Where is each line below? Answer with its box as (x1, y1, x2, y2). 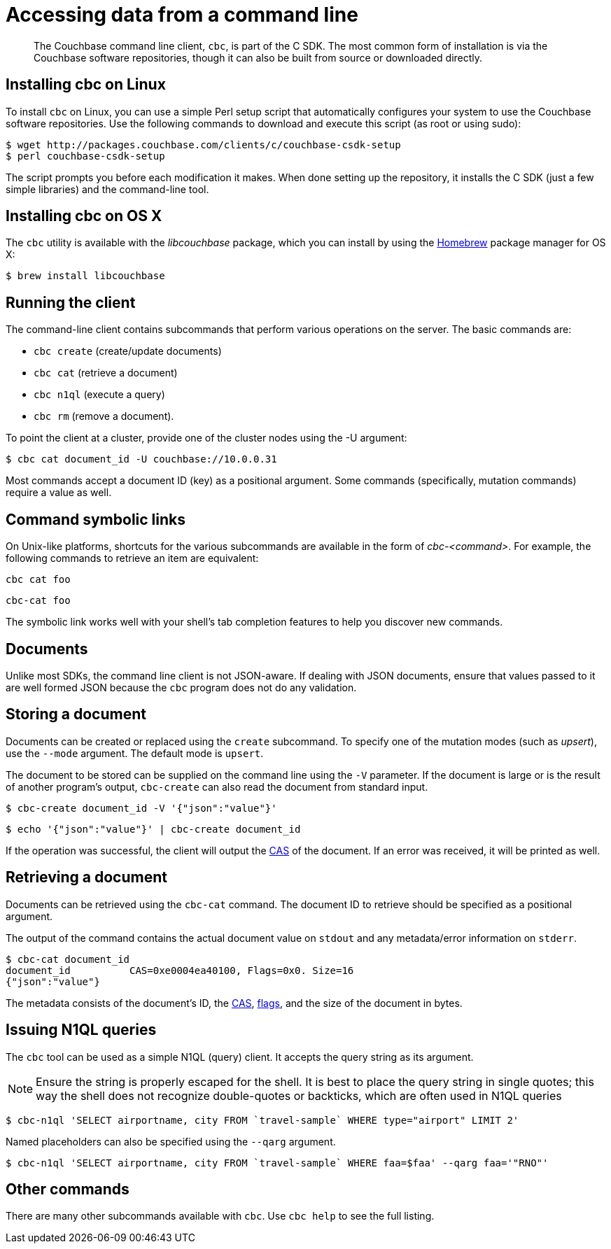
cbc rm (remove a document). (34, 410, 174, 423)
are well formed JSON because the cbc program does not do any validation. (6, 681, 357, 693)
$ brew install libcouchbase (6, 270, 165, 282)
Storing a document (6, 705, 146, 724)
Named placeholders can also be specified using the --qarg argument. (6, 1135, 336, 1148)
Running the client (6, 293, 136, 311)
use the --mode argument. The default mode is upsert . (6, 747, 264, 759)
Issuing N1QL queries (6, 1021, 157, 1039)
